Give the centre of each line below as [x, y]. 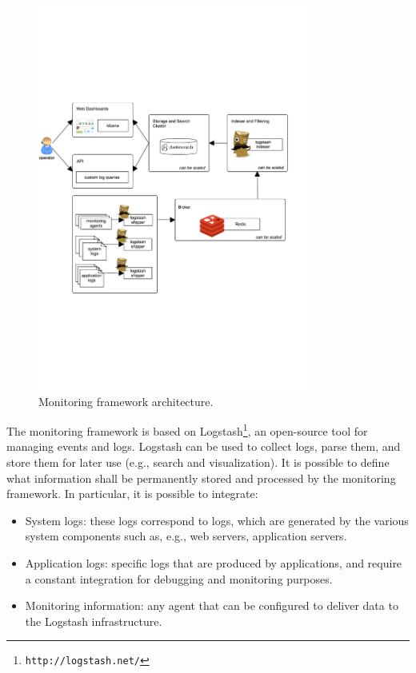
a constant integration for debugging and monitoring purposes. [179, 578]
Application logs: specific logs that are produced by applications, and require [214, 562]
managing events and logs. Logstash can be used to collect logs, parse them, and [204, 446]
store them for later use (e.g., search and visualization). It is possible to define [198, 462]
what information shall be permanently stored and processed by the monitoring [201, 478]
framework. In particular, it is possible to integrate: [132, 494]
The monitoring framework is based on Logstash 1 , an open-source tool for [187, 430]
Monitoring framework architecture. [126, 401]
